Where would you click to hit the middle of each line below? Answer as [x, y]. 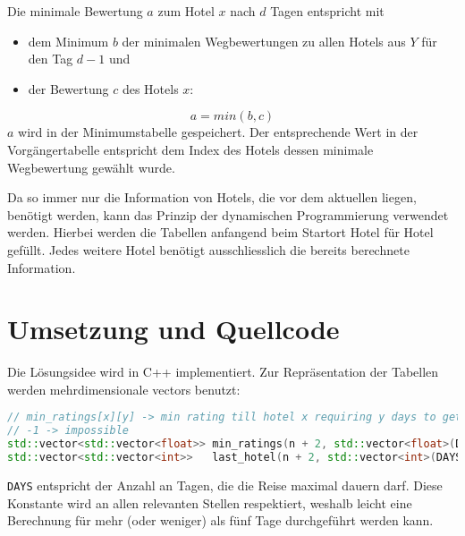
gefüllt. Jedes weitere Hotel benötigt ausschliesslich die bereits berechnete [208, 249]
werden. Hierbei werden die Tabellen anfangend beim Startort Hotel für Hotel [220, 232]
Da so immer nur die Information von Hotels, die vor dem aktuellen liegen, [212, 197]
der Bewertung [68, 88]
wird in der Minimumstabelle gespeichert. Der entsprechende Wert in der [218, 132]
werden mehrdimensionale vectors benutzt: [124, 389]
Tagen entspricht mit [327, 11]
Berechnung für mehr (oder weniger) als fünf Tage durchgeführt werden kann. [220, 520]
